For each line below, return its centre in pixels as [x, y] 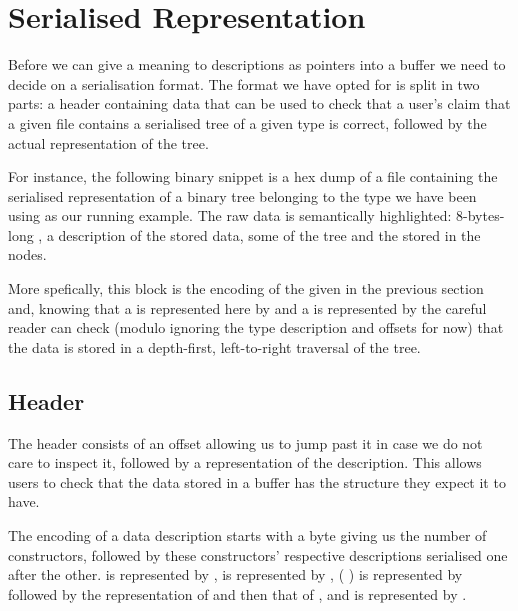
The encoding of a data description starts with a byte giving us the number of [247, 535]
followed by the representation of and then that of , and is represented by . [237, 593]
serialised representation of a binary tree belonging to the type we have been [242, 195]
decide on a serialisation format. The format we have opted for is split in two [244, 83]
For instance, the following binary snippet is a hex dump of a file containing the [253, 176]
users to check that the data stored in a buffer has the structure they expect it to [257, 481]
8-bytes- [480, 215]
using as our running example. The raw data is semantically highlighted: [230, 215]
